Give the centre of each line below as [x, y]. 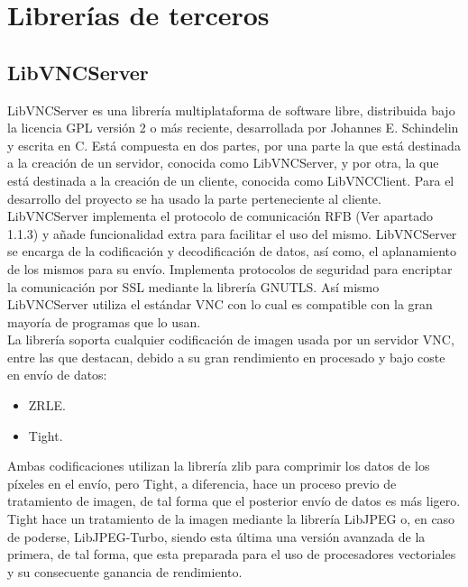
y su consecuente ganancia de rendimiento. [125, 571]
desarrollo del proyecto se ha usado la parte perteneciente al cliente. [194, 198]
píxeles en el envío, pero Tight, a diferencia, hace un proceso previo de [202, 483]
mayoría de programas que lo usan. [104, 321]
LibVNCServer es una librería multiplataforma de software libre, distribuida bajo [231, 110]
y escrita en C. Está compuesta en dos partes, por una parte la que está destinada [234, 145]
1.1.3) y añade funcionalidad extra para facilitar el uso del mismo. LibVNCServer [232, 233]
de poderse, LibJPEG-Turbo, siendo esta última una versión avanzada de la [216, 536]
